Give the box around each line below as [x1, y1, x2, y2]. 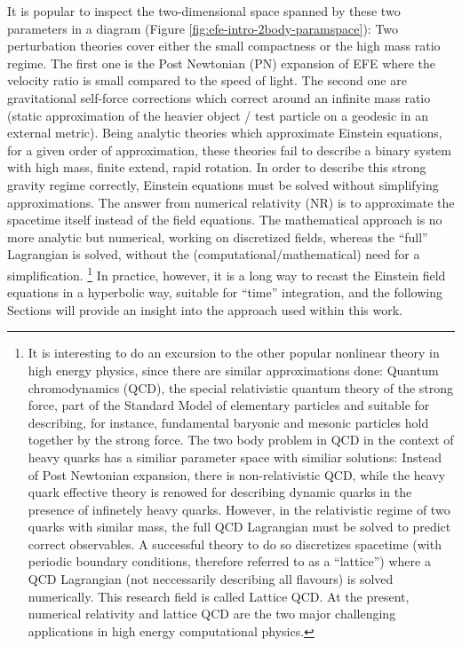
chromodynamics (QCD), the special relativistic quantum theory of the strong [28, 378, 454, 397]
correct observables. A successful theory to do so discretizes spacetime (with [28, 534, 442, 553]
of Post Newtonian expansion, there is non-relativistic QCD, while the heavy [28, 465, 446, 484]
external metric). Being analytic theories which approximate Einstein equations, [7, 123, 442, 142]
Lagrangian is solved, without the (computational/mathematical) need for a [7, 245, 420, 264]
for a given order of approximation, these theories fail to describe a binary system [7, 140, 451, 159]
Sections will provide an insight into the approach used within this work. [7, 300, 402, 319]
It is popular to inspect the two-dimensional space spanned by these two [7, 2, 401, 20]
